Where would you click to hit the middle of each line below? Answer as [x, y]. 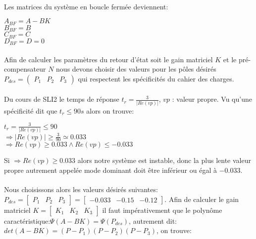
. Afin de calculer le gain [202, 199]
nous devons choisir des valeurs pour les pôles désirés [136, 69]
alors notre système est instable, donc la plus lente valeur [164, 160]
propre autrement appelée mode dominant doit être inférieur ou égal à [110, 170]
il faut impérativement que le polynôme [162, 210]
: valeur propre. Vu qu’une [212, 99]
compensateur [25, 69]
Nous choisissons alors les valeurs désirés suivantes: [81, 189]
